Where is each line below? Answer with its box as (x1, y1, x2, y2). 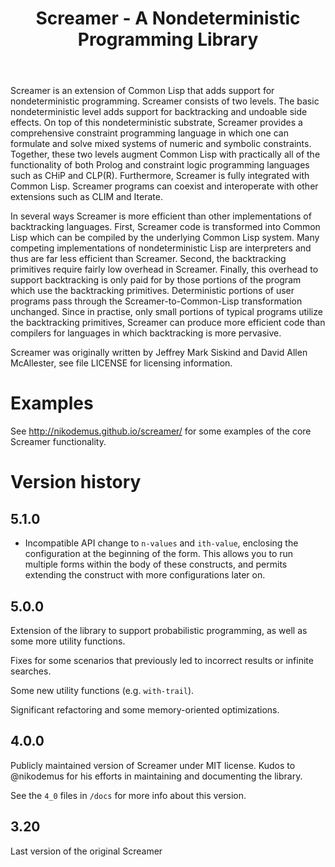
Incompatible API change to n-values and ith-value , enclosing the (24, 537, 299, 549)
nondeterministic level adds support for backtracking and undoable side (10, 106, 308, 118)
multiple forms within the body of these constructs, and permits (24, 558, 288, 571)
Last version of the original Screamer (10, 845, 163, 857)
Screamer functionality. (10, 436, 107, 448)
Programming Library (77, 28, 259, 51)
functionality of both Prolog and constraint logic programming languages (10, 159, 310, 171)
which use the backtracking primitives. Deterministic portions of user (10, 285, 295, 297)
